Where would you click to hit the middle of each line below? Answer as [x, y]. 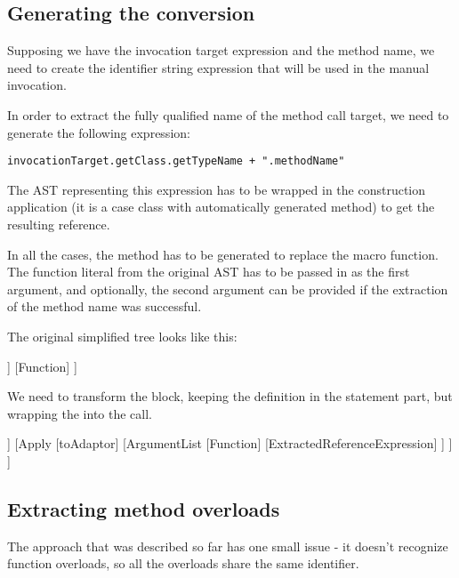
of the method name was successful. [105, 306]
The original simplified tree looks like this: [122, 336]
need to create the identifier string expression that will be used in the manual [218, 67]
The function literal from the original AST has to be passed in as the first [209, 272]
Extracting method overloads [144, 508]
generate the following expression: [99, 132]
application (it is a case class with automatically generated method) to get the [221, 207]
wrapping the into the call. [80, 413]
